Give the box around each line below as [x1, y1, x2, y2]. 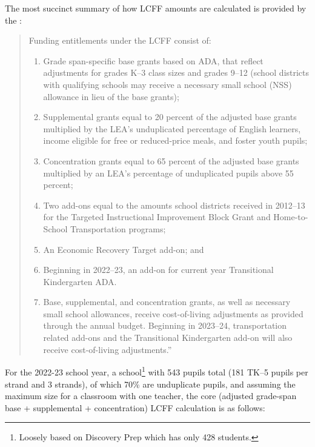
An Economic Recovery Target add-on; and [43, 243, 204, 255]
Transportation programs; [70, 222, 166, 235]
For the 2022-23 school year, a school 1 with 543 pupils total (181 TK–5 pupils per [5, 364, 308, 378]
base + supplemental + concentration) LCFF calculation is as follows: [5, 401, 265, 414]
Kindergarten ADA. [43, 275, 117, 287]
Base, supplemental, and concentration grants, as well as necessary [43, 295, 291, 308]
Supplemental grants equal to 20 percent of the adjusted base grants [43, 110, 297, 123]
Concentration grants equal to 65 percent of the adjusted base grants [43, 154, 299, 167]
